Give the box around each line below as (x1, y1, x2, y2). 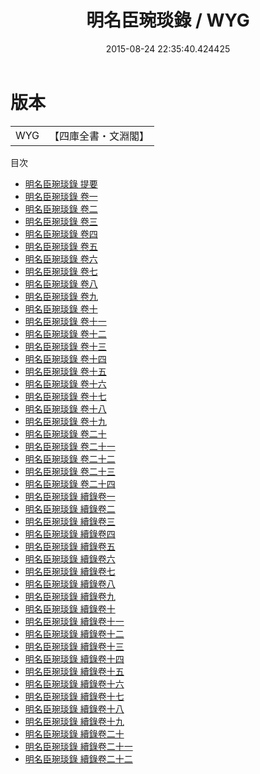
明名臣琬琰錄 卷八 (24, 277, 98, 290)
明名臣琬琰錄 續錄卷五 (24, 540, 116, 552)
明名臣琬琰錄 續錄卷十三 (24, 640, 125, 652)
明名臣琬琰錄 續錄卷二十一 (24, 740, 133, 752)
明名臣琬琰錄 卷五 (24, 240, 98, 252)
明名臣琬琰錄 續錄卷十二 (24, 627, 125, 640)
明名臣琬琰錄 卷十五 (24, 365, 107, 377)
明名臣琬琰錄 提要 (24, 177, 98, 190)
